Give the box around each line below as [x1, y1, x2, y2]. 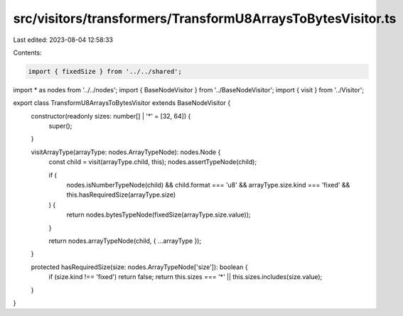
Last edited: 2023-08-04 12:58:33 [13, 36, 114, 44]
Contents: [13, 48, 42, 57]
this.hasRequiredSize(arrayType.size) [66, 190, 176, 199]
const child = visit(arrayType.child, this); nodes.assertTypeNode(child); [48, 158, 257, 166]
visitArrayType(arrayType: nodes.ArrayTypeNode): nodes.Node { [31, 148, 221, 156]
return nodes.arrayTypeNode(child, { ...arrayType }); [48, 236, 202, 245]
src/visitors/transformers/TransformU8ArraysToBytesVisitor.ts [13, 11, 397, 26]
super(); [48, 121, 72, 131]
